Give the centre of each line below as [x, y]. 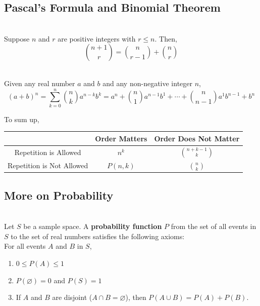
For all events [25, 246]
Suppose [17, 38]
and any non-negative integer [148, 83]
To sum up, [22, 119]
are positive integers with [97, 38]
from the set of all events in [214, 226]
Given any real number [40, 83]
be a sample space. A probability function [93, 226]
